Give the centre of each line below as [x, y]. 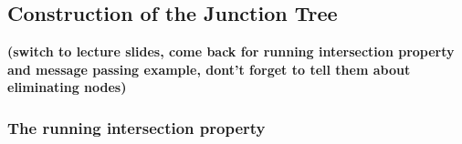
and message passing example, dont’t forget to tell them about [209, 69]
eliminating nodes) [67, 87]
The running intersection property [136, 127]
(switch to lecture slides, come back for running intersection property [231, 51]
